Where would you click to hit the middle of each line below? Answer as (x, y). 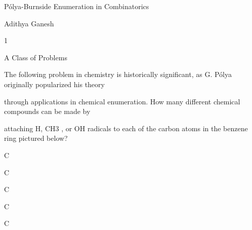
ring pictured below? (36, 138)
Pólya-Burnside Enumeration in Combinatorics (77, 6)
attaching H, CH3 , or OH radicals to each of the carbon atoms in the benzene (126, 128)
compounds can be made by (47, 111)
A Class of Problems (36, 57)
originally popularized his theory (54, 84)
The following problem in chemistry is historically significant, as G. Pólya (118, 74)
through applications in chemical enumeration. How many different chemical (122, 101)
